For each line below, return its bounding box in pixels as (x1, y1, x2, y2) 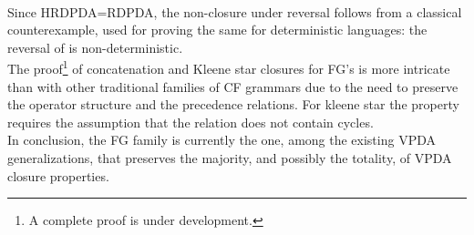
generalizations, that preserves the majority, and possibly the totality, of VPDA (7, 148, 452, 167)
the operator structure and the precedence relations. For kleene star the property (7, 95, 459, 114)
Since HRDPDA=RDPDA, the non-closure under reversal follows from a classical (7, 2, 462, 21)
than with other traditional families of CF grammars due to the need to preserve (7, 77, 459, 96)
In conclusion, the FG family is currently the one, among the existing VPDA (7, 130, 436, 149)
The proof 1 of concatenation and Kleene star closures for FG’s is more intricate (7, 56, 450, 78)
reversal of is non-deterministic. (7, 37, 183, 56)
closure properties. (7, 166, 109, 185)
